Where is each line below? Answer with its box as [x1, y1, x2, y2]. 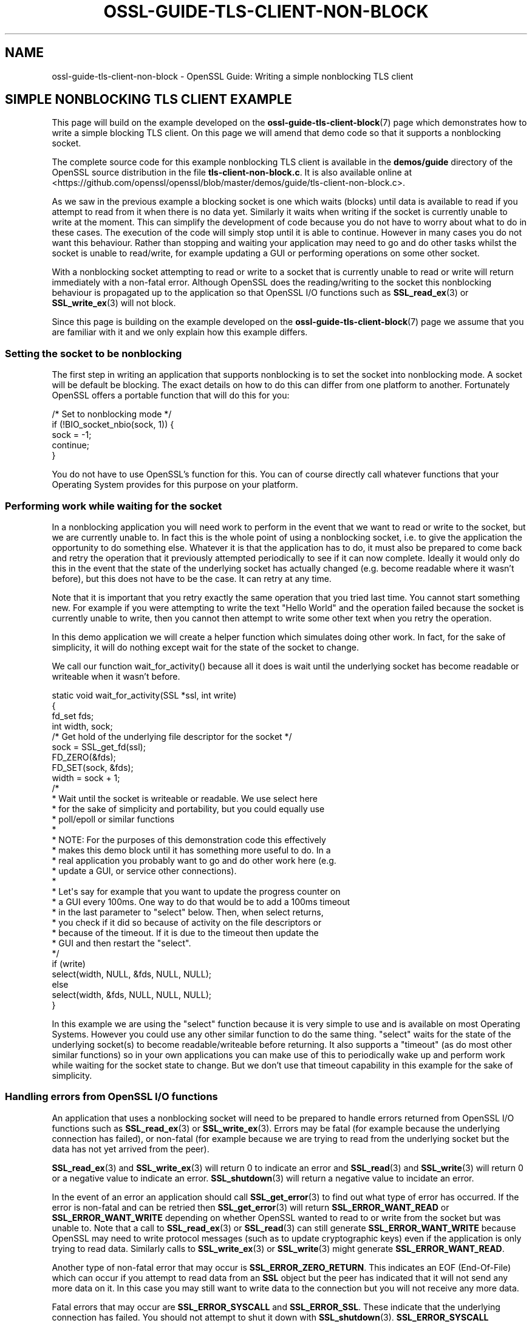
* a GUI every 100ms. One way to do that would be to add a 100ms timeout [52, 896, 350, 907]
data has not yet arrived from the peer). [52, 1143, 210, 1154]
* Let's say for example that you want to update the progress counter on [52, 886, 341, 897]
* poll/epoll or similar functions [52, 813, 175, 824]
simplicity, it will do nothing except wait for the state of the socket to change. [52, 641, 360, 652]
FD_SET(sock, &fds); [52, 762, 134, 773]
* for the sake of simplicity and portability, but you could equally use [52, 803, 325, 814]
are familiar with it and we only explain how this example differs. [52, 327, 308, 338]
